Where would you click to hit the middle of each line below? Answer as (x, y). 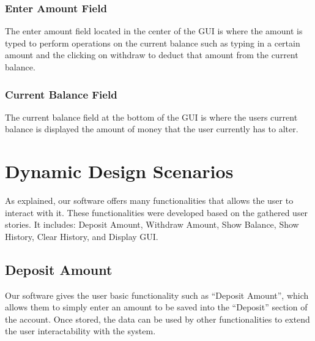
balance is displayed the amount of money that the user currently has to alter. (152, 129)
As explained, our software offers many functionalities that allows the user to (149, 200)
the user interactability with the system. (80, 331)
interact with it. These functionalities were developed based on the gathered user (157, 212)
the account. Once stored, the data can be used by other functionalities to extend (157, 319)
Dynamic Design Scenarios (119, 171)
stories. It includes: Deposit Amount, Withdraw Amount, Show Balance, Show (152, 224)
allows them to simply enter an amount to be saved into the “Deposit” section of (156, 307)
